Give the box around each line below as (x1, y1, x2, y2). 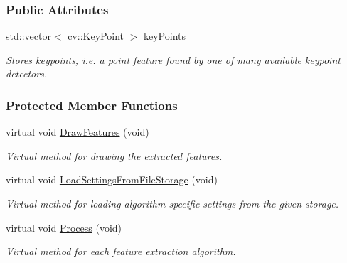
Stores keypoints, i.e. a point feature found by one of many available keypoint (6, 52, 341, 67)
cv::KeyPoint (68, 28, 124, 43)
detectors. (6, 66, 48, 81)
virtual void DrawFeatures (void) (6, 124, 149, 139)
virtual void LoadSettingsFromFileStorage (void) (6, 172, 218, 187)
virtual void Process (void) (6, 220, 122, 235)
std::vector (6, 28, 51, 43)
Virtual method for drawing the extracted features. (6, 148, 223, 163)
